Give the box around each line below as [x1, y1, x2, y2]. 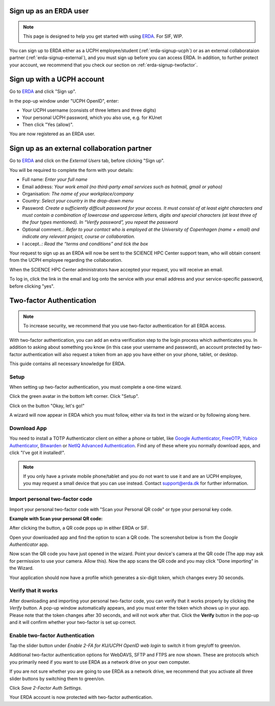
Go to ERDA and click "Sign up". [9, 88, 76, 94]
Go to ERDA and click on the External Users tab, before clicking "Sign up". [9, 158, 165, 164]
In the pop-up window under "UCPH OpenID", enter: [9, 97, 119, 104]
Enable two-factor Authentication [9, 632, 95, 639]
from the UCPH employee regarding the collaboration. [9, 257, 123, 263]
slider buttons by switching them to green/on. [9, 675, 105, 682]
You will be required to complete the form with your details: [9, 167, 133, 173]
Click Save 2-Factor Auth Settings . [9, 685, 82, 691]
